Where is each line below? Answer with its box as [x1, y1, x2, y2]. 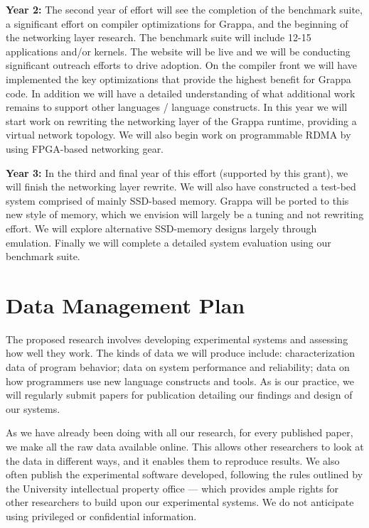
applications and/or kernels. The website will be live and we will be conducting [6, 43, 351, 58]
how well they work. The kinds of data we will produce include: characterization [6, 345, 355, 360]
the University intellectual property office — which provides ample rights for [6, 480, 338, 495]
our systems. [6, 401, 60, 416]
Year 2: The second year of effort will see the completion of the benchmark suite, [6, 2, 363, 16]
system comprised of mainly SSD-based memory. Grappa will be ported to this [6, 193, 349, 208]
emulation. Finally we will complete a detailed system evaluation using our [6, 235, 331, 249]
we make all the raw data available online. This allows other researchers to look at [6, 438, 364, 453]
